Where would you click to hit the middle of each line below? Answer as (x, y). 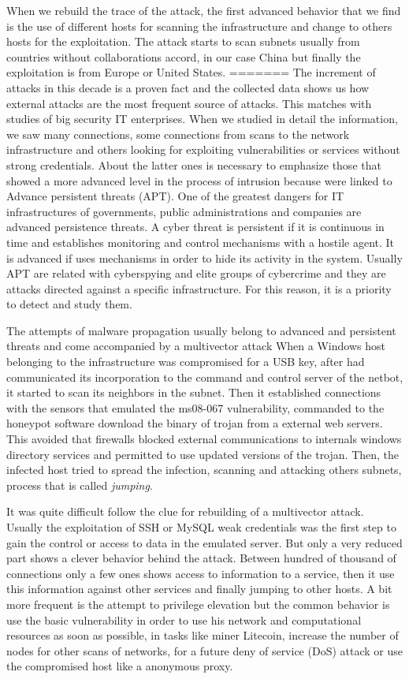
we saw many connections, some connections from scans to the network (178, 134)
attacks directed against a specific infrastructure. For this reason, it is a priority (199, 288)
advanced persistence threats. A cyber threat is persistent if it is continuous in (195, 227)
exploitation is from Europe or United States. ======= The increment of (191, 72)
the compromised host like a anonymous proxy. (120, 666)
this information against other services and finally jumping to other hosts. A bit (199, 589)
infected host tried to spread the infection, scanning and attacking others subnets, (204, 470)
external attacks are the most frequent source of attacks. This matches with (189, 103)
